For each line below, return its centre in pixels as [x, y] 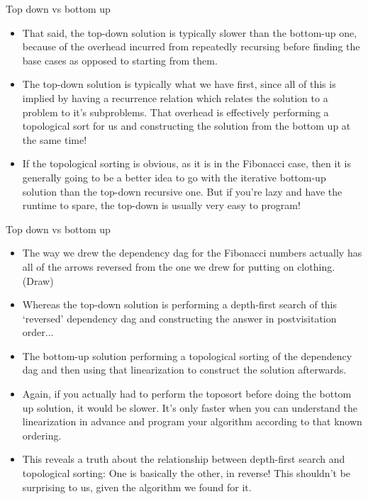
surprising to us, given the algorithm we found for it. [137, 487]
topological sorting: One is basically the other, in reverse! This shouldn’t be [186, 473]
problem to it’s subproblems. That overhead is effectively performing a [175, 112]
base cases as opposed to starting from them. [120, 60]
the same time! [55, 139]
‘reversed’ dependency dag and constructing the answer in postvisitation [179, 318]
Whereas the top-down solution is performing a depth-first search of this [180, 304]
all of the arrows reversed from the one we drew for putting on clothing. [179, 266]
